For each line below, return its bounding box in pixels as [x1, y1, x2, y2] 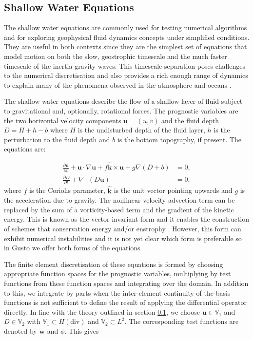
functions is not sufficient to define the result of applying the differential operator [4, 297, 247, 307]
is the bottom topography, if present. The [117, 134, 242, 144]
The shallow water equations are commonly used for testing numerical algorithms [4, 22, 247, 33]
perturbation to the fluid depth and [4, 134, 110, 144]
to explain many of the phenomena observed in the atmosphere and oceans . [4, 79, 232, 90]
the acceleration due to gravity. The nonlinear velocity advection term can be [4, 195, 235, 205]
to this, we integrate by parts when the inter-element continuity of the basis [4, 287, 231, 298]
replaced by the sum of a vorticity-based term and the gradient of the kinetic [4, 204, 234, 214]
